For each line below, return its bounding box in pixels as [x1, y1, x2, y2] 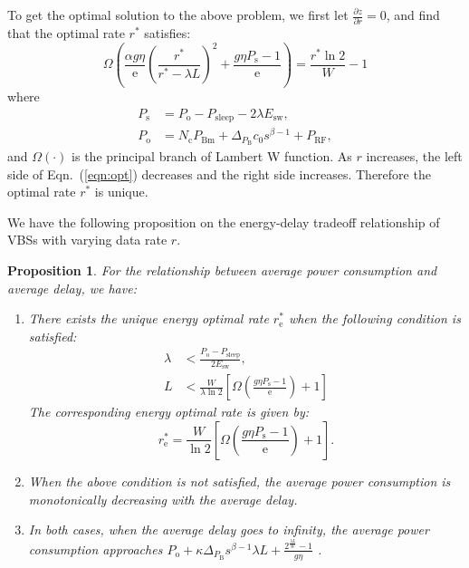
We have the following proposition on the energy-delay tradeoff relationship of [7, 212, 440, 231]
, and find [386, 5, 440, 24]
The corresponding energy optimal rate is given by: [28, 402, 309, 421]
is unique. [94, 182, 148, 201]
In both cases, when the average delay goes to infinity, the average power [28, 520, 429, 539]
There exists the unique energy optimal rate [28, 309, 269, 328]
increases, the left [366, 147, 463, 166]
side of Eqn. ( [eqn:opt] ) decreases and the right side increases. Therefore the [7, 164, 431, 183]
